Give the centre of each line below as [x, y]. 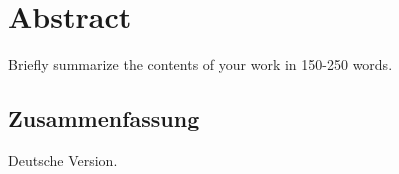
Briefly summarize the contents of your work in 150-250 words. [200, 64]
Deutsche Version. [63, 159]
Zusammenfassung [104, 118]
